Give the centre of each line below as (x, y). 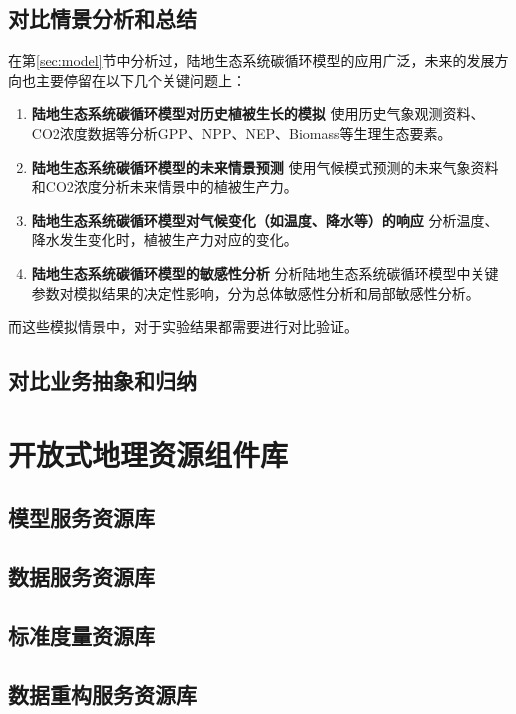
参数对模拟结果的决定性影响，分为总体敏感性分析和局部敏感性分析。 (255, 292)
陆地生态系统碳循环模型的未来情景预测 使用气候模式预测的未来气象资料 (265, 166)
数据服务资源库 (81, 576)
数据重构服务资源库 (102, 693)
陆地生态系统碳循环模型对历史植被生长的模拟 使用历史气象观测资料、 (258, 113)
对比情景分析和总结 (102, 18)
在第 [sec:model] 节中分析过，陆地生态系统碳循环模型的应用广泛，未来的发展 (251, 60)
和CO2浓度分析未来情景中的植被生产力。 (164, 186)
